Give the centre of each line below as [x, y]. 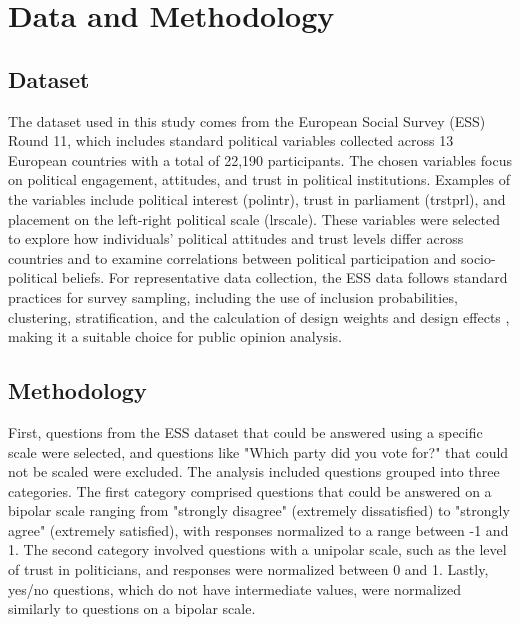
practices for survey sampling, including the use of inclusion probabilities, [233, 296]
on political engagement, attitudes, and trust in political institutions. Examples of [259, 179]
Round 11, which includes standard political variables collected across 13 [231, 140]
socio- [478, 257]
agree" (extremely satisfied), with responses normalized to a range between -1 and [258, 529]
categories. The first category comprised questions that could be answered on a [250, 490]
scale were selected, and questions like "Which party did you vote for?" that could [258, 451]
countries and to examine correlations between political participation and [232, 257]
